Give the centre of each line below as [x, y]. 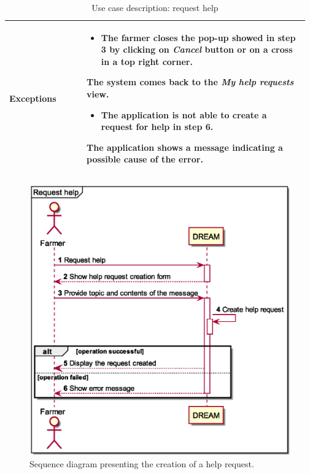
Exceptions [33, 98]
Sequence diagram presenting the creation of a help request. [142, 463]
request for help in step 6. [157, 127]
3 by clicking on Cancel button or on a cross [197, 49]
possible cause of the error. [145, 159]
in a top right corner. [147, 61]
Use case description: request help [155, 7]
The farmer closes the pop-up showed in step [198, 37]
